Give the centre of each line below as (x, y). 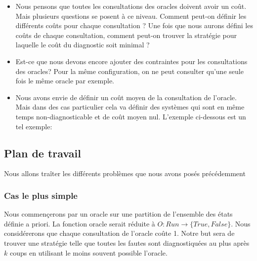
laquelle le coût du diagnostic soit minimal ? (83, 45)
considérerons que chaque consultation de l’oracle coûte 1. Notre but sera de (119, 233)
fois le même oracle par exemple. (65, 81)
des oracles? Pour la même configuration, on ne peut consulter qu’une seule (129, 71)
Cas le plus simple (41, 195)
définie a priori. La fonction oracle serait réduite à (80, 223)
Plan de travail (43, 153)
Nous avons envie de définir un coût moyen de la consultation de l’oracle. (126, 97)
